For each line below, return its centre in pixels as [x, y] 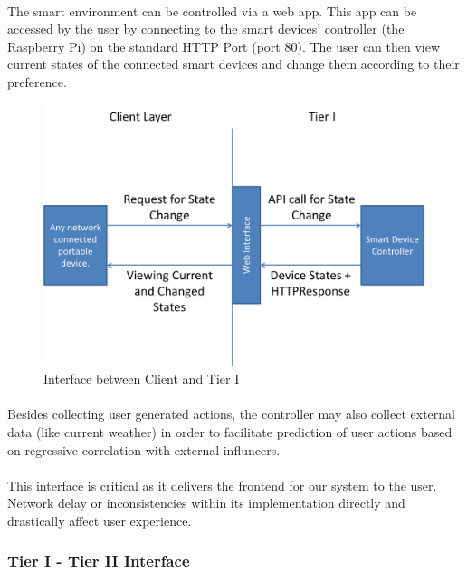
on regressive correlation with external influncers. [144, 449]
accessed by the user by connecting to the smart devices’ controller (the [206, 29]
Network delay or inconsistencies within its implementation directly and [206, 503]
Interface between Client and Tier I [142, 379]
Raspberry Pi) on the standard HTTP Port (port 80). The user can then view [224, 46]
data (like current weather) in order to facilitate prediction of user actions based [230, 431]
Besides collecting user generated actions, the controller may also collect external [231, 414]
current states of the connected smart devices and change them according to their [233, 64]
